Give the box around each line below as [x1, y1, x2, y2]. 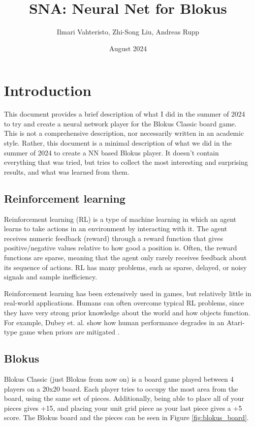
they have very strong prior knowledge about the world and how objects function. [4, 307, 251, 317]
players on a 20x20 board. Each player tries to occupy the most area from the [4, 383, 238, 394]
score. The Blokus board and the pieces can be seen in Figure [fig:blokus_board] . [4, 412, 249, 423]
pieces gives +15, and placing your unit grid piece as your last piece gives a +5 [4, 402, 242, 413]
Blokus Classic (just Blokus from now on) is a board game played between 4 [4, 373, 234, 384]
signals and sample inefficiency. [4, 272, 97, 282]
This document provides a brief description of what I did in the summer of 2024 [4, 109, 245, 119]
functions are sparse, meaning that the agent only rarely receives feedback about [4, 252, 247, 262]
